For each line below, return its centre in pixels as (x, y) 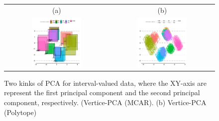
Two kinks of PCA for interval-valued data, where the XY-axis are (105, 83)
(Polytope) (20, 112)
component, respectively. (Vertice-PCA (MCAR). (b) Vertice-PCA (105, 102)
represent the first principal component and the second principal (102, 92)
